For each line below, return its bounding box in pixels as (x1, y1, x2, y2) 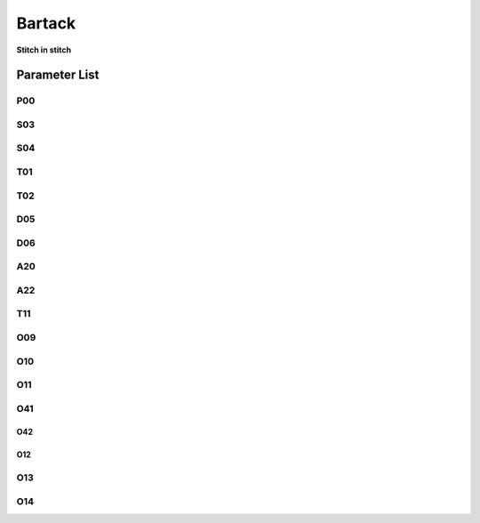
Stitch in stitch (16, 44, 71, 55)
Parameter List (16, 68, 100, 83)
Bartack (16, 13, 76, 33)
